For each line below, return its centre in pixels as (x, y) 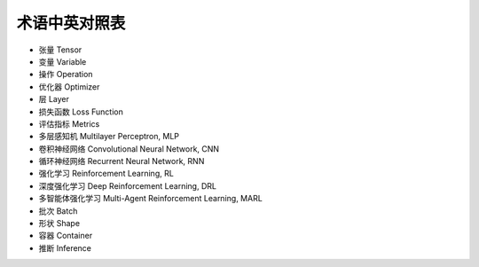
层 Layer (54, 99)
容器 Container (66, 236)
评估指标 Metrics (69, 123)
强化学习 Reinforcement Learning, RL (106, 174)
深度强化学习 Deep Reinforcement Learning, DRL (128, 185)
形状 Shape (59, 224)
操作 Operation (66, 75)
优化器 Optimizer (69, 86)
